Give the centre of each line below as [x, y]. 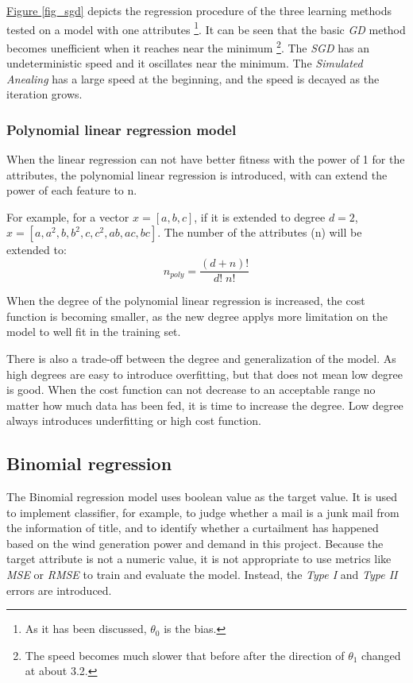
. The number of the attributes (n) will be [260, 232]
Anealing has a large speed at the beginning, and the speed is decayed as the [193, 78]
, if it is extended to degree [260, 216]
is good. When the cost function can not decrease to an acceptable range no [191, 390]
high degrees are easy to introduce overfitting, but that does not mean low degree [205, 374]
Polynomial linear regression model [122, 129]
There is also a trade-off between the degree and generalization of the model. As [201, 358]
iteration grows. [44, 94]
